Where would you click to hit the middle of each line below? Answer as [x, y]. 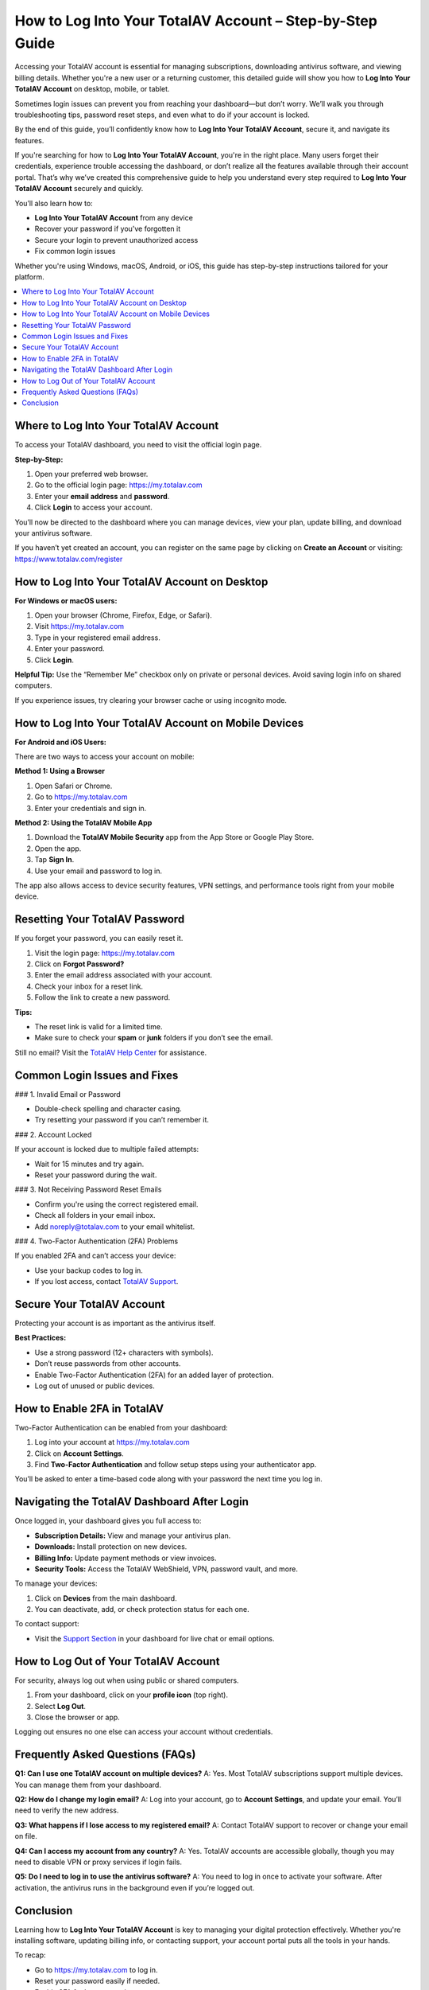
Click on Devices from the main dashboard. [106, 1598]
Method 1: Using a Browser [60, 771]
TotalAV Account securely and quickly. [79, 189]
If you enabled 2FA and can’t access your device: [95, 1256]
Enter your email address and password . [102, 496]
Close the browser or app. [77, 1717]
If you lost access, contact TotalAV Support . [106, 1282]
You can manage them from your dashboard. [88, 1785]
